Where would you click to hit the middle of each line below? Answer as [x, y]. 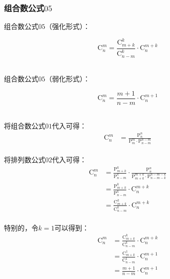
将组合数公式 [25, 126]
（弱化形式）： [68, 79]
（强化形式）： [68, 26]
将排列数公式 [25, 160]
